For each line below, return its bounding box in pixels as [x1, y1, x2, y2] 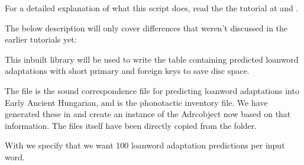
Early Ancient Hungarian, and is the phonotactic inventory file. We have [5, 96, 268, 108]
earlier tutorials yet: [5, 33, 77, 46]
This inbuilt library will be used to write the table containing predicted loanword [5, 53, 299, 65]
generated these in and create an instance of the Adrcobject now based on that [5, 108, 291, 120]
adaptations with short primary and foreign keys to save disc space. [5, 64, 250, 77]
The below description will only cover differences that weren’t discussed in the [5, 21, 288, 34]
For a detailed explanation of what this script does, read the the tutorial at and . [5, 2, 299, 14]
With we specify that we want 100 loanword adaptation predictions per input [5, 139, 285, 151]
